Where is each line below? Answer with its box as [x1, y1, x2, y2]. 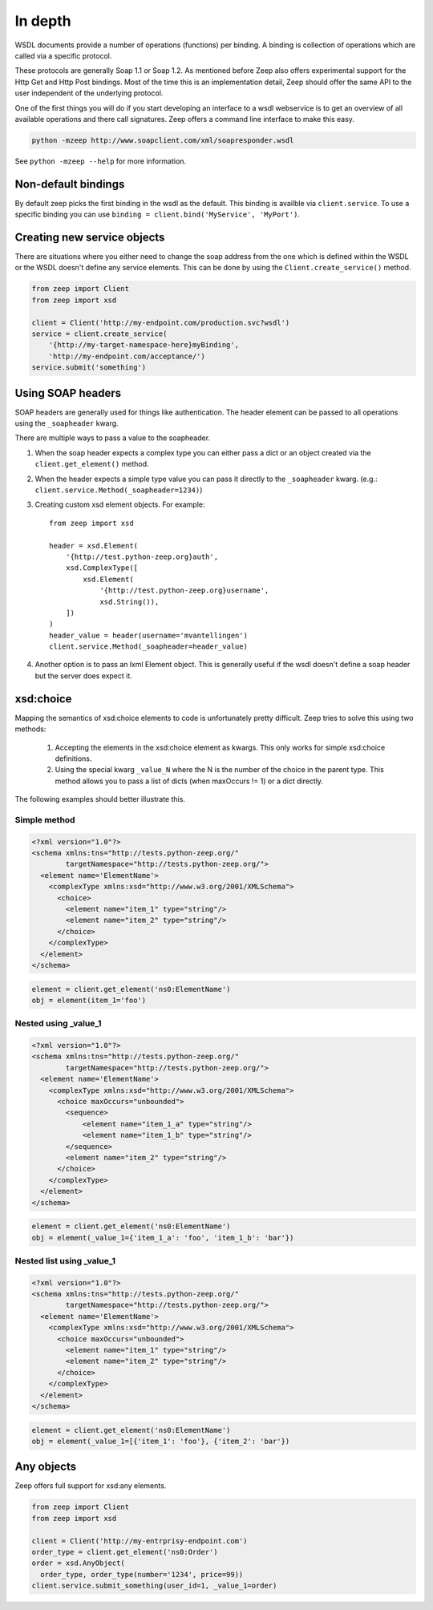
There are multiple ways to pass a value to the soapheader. [14, 433, 211, 443]
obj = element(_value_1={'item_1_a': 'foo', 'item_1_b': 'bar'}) [31, 1233, 294, 1242]
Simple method [14, 814, 75, 825]
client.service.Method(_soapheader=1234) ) [34, 485, 203, 495]
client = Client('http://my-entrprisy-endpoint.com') [31, 1536, 248, 1545]
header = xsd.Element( [49, 541, 139, 550]
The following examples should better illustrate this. [14, 795, 186, 804]
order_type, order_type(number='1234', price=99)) [40, 1570, 244, 1579]
